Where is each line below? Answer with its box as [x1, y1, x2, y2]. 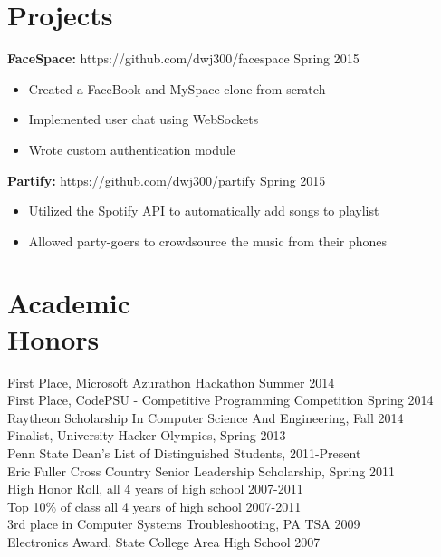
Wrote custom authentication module [28, 139, 235, 158]
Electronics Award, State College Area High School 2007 [7, 532, 321, 551]
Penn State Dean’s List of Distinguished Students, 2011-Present [7, 443, 361, 462]
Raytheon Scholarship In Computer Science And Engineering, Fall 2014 [7, 408, 404, 427]
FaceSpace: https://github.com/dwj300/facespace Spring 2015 [7, 49, 360, 68]
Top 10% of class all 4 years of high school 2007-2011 [7, 496, 302, 515]
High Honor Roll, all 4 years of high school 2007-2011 [7, 479, 303, 498]
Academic [7, 284, 131, 322]
